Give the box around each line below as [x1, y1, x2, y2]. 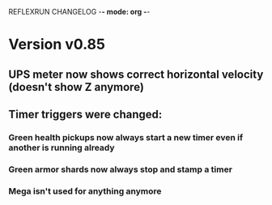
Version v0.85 [8, 36, 105, 53]
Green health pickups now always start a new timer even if [8, 131, 244, 143]
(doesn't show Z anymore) [8, 80, 144, 94]
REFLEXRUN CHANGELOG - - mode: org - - [8, 7, 151, 16]
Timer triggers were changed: [8, 107, 163, 121]
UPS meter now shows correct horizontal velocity [8, 67, 264, 81]
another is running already [8, 142, 115, 153]
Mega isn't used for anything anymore [8, 186, 162, 197]
